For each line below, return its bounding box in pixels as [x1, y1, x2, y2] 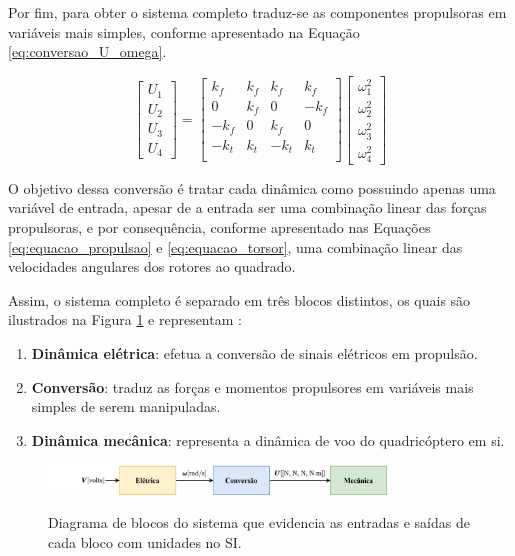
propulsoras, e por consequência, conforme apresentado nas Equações [8, 217, 431, 238]
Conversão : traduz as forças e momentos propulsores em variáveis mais [31, 376, 474, 397]
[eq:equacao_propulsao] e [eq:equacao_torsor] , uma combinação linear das [8, 236, 463, 257]
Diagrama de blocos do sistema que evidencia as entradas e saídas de [48, 512, 470, 533]
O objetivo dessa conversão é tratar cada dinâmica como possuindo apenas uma [8, 177, 496, 198]
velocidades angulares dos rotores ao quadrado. [8, 256, 296, 277]
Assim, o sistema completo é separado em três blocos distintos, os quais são [8, 289, 471, 310]
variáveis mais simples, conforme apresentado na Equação [8, 21, 360, 42]
